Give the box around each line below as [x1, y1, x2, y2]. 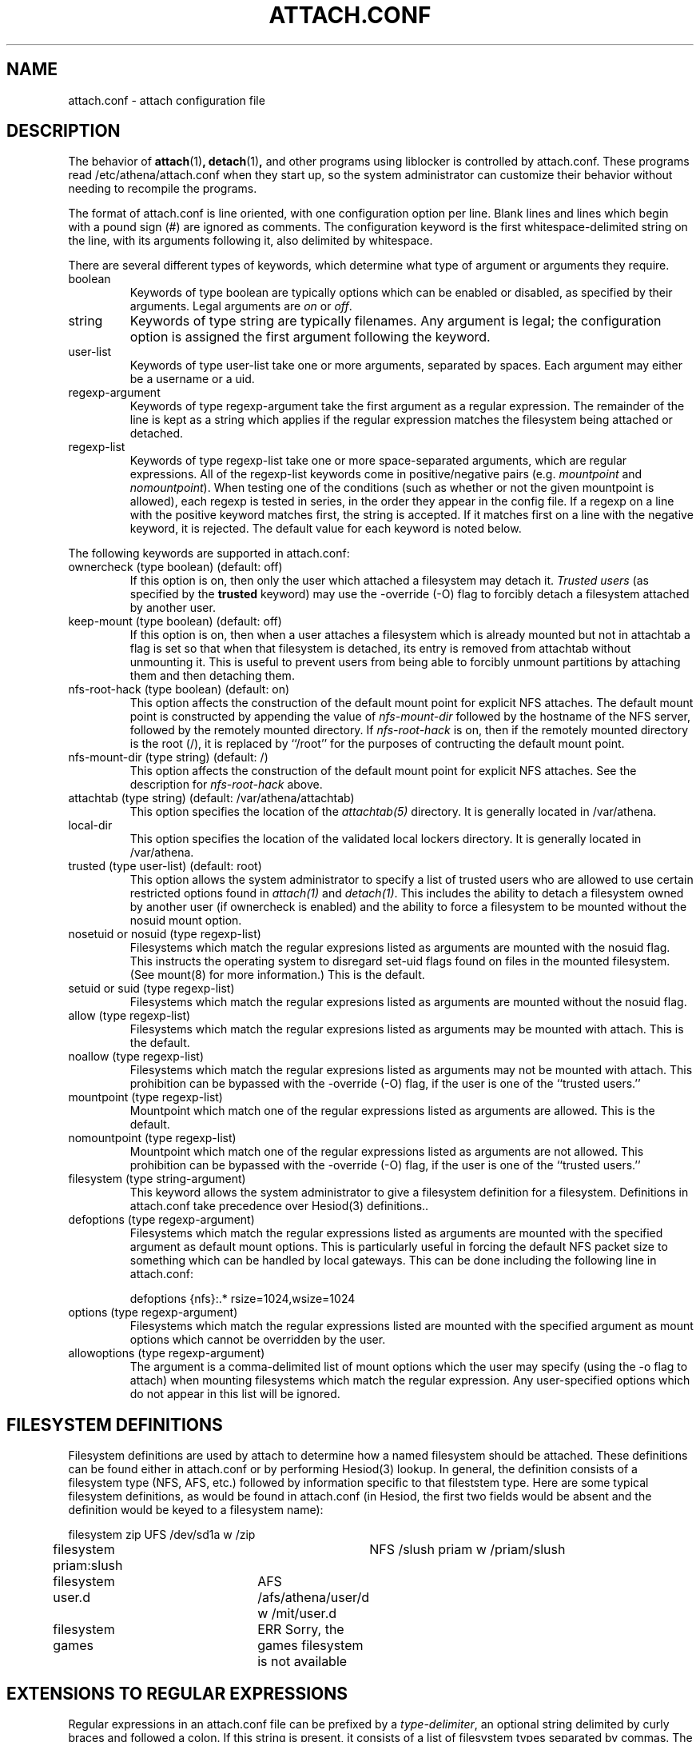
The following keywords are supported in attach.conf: [68, 546, 350, 561]
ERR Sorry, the [257, 1621, 344, 1638]
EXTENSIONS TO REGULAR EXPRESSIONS [6, 1683, 348, 1704]
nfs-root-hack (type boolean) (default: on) [68, 682, 290, 697]
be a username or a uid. [129, 372, 255, 386]
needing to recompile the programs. [68, 182, 257, 196]
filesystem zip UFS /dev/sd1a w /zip [68, 1528, 256, 1542]
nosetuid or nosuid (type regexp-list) [68, 927, 261, 941]
